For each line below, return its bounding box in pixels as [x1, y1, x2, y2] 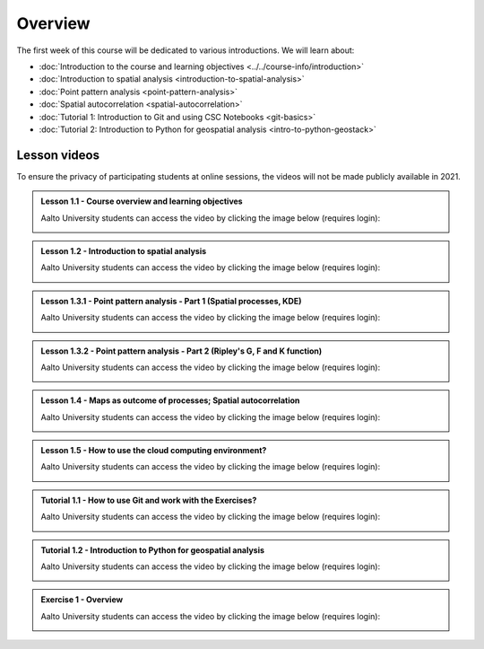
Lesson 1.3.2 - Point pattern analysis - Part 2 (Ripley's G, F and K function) [40, 346, 323, 356]
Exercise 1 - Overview [40, 594, 124, 605]
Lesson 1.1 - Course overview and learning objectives [40, 196, 243, 206]
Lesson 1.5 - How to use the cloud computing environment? [40, 445, 267, 456]
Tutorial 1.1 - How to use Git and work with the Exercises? [40, 495, 257, 505]
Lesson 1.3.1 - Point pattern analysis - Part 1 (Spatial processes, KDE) [40, 295, 302, 306]
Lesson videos [16, 147, 100, 162]
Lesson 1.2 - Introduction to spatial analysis [40, 245, 207, 256]
